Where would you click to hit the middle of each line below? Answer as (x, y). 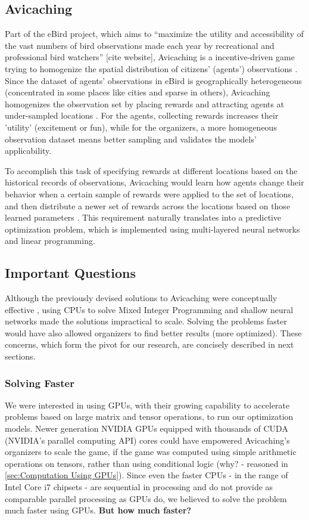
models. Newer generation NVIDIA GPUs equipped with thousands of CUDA (146, 428)
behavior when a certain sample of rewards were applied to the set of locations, (149, 194)
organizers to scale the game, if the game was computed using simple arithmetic (151, 452)
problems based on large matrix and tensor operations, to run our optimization (149, 417)
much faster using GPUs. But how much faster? (98, 510)
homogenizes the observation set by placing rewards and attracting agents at (145, 103)
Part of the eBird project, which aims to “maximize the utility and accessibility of (154, 34)
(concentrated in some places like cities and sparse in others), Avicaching (138, 92)
